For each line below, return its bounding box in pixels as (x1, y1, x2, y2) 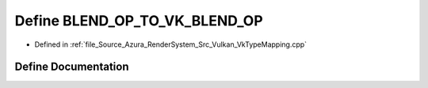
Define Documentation (14, 60, 129, 74)
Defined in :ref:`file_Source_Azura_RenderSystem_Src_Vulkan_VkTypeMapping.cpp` (34, 40, 308, 49)
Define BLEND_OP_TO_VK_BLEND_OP (14, 12, 263, 29)
